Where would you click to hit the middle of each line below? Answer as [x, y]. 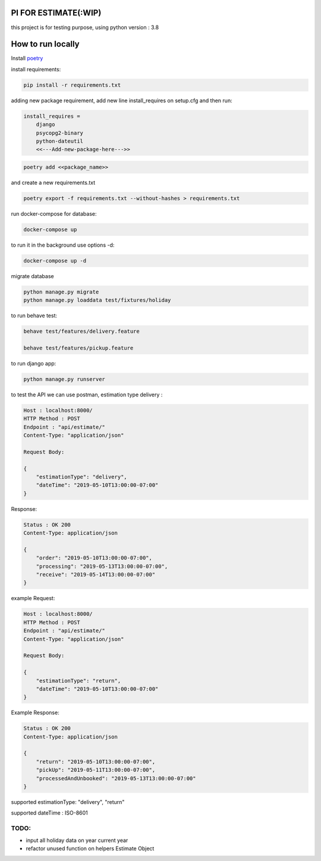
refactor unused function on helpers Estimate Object [90, 848]
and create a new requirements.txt [53, 182]
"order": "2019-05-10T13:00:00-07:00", [94, 558]
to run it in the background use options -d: [63, 245]
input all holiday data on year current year [77, 840]
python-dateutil [59, 141]
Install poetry [27, 58]
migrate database [32, 276]
